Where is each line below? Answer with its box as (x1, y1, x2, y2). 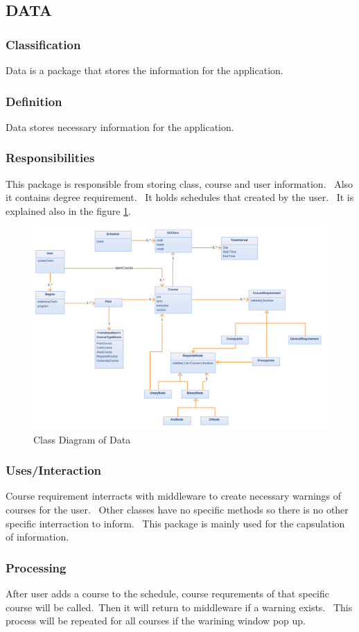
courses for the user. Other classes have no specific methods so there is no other (6, 502, 349, 516)
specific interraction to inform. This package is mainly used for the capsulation (6, 516, 345, 530)
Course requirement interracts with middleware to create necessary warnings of (6, 489, 342, 503)
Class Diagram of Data (33, 432, 131, 446)
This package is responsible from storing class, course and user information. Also (6, 176, 353, 191)
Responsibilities (6, 149, 95, 166)
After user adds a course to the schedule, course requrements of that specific (6, 586, 329, 600)
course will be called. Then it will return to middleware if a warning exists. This (6, 599, 353, 614)
